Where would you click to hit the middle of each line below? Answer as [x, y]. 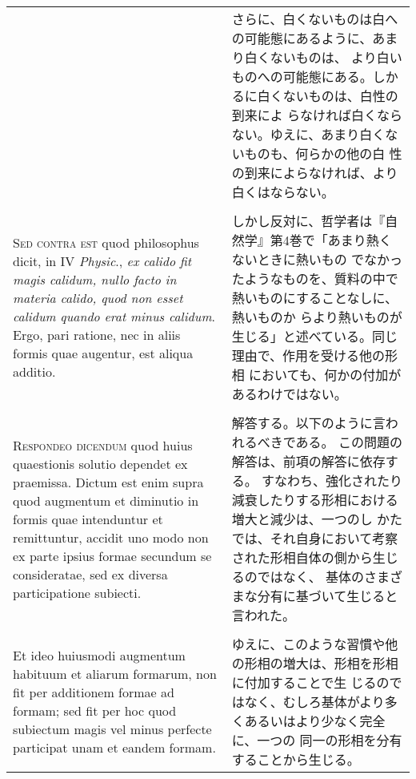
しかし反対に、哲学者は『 [308, 221]
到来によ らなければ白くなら [317, 115]
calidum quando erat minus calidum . [114, 316]
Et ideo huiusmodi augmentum [99, 655]
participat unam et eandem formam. [114, 747]
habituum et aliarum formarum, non [115, 674]
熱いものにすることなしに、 [314, 298]
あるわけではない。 [289, 394]
